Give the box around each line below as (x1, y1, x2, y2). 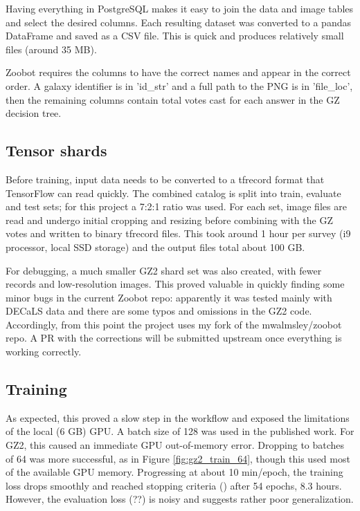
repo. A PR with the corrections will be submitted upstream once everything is (6, 331, 342, 345)
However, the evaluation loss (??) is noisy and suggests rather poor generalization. (6, 492, 354, 506)
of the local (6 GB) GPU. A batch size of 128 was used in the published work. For (6, 424, 354, 438)
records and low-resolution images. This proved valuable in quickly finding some (6, 277, 345, 291)
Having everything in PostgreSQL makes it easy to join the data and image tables (6, 1, 354, 15)
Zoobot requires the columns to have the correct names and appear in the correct (6, 65, 351, 80)
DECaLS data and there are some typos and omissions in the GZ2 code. (6, 304, 312, 318)
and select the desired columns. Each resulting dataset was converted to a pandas (6, 15, 351, 29)
